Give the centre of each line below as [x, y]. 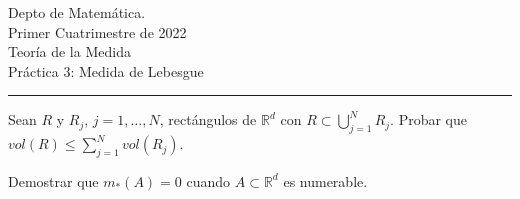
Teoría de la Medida [69, 51]
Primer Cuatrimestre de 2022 [97, 31]
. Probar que [429, 119]
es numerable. [325, 180]
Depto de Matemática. [77, 12]
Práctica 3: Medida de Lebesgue [106, 70]
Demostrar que [53, 180]
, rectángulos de [208, 119]
